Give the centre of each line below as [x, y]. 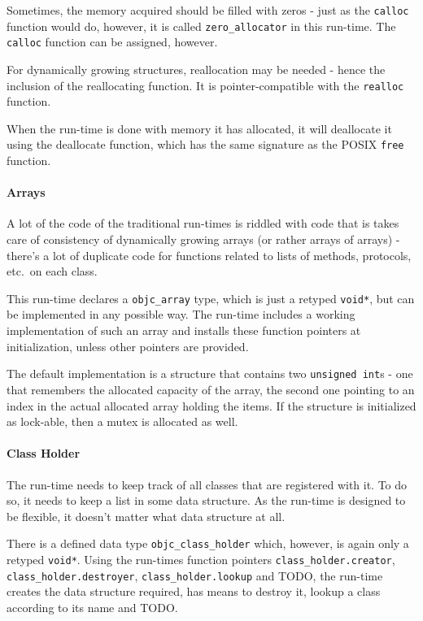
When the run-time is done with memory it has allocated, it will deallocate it [199, 128]
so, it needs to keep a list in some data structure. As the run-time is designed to [206, 500]
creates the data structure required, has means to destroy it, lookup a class [194, 591]
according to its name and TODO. [92, 607]
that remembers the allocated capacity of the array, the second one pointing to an [211, 389]
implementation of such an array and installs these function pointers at [184, 330]
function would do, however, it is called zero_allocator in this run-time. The [201, 26]
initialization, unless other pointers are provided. [128, 346]
